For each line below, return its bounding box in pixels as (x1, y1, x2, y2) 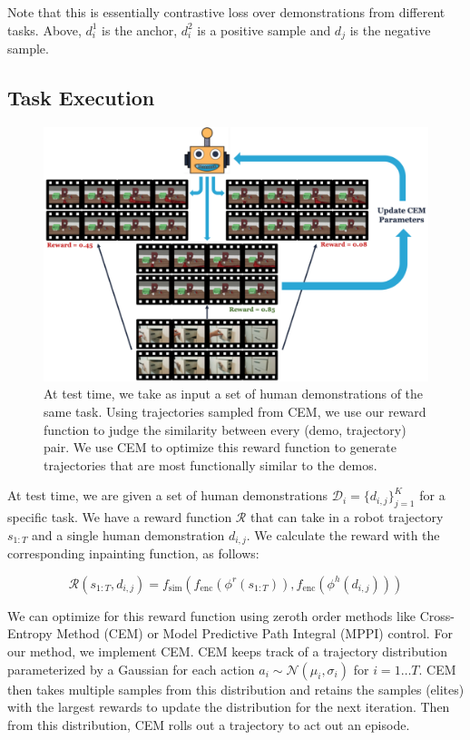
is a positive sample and (197, 20, 331, 39)
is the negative (349, 20, 431, 39)
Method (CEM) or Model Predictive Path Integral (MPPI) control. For (56, 624, 453, 643)
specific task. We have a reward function (7, 508, 232, 527)
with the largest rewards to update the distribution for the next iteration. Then (7, 697, 450, 716)
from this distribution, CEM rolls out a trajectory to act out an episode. (7, 715, 410, 734)
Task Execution (7, 84, 155, 112)
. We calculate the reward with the (246, 525, 440, 544)
